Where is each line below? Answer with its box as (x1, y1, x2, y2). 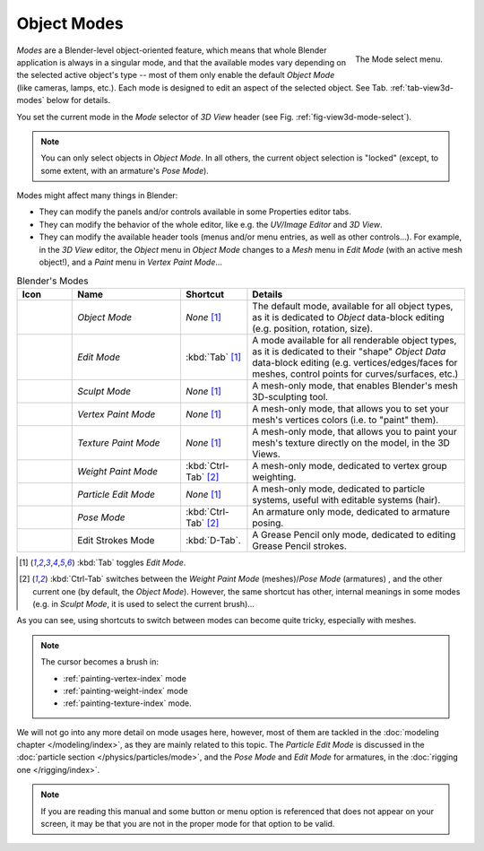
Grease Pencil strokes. (252, 539, 347, 551)
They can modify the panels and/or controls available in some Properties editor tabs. (39, 206, 351, 217)
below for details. (46, 95, 111, 106)
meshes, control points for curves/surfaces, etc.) (252, 368, 459, 380)
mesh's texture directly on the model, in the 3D (252, 436, 450, 448)
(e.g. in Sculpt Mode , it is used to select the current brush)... (32, 598, 255, 609)
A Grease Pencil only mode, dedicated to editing (252, 528, 456, 541)
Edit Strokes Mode (77, 534, 155, 546)
